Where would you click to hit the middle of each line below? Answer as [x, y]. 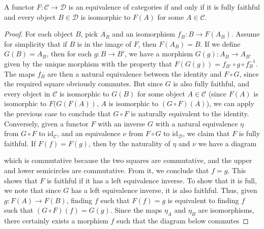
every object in [27, 93]
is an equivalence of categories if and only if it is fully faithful [164, 7]
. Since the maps [136, 210]
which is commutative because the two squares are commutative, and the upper [128, 160]
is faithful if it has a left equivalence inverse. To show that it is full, [152, 180]
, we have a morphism [159, 54]
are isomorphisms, [226, 210]
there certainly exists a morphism [56, 221]
